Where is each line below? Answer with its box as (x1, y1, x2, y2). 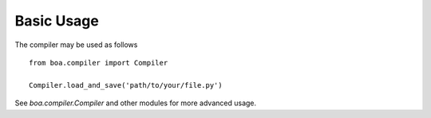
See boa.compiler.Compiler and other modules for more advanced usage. (14, 98, 257, 108)
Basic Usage (14, 12, 99, 29)
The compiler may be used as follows (14, 40, 138, 49)
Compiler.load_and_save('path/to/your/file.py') (29, 81, 223, 89)
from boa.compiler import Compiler (29, 58, 168, 67)
